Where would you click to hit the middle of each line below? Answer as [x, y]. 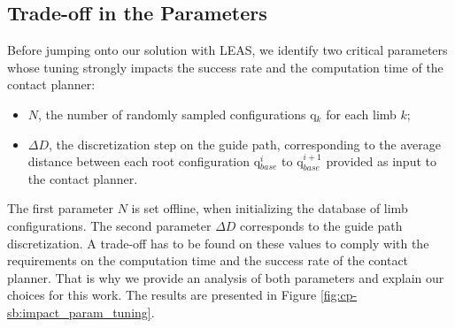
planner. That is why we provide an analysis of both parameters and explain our [226, 277]
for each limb [361, 114]
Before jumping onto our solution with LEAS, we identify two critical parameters [227, 50]
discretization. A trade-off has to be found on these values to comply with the [218, 243]
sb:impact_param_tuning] [79, 312]
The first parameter [60, 208]
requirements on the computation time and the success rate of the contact [208, 260]
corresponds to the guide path [321, 225]
